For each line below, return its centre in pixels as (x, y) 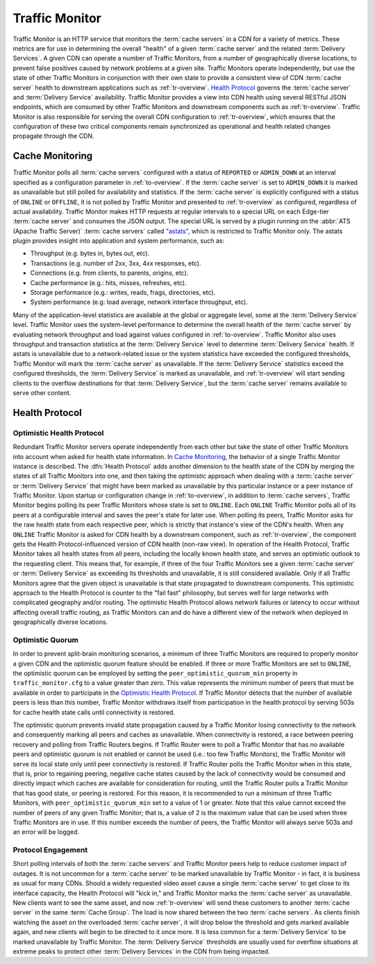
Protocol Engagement (50, 850)
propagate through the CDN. (53, 136)
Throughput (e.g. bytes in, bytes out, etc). (90, 253)
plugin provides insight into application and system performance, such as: (119, 241)
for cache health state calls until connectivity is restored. (94, 712)
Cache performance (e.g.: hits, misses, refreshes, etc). (108, 282)
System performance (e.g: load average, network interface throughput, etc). (139, 302)
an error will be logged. (46, 832)
